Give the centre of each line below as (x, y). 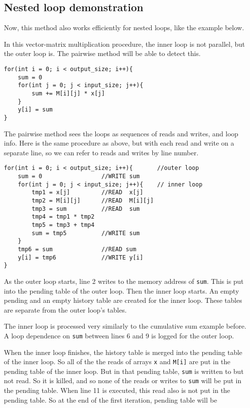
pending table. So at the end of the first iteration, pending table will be (111, 399)
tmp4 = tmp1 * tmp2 (63, 217)
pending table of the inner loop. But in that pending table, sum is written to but (124, 371)
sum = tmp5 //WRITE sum (86, 233)
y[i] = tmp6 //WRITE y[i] (80, 257)
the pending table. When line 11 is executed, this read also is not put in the (117, 390)
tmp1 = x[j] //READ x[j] (88, 193)
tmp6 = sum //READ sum (77, 249)
